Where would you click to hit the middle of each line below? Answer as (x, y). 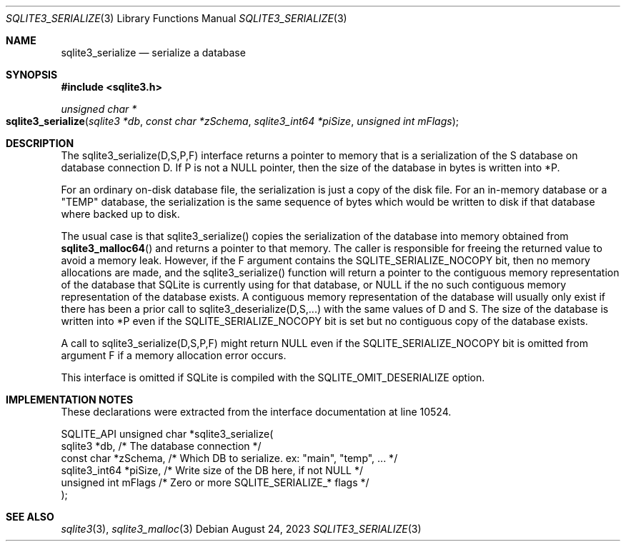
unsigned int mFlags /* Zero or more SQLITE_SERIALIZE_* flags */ (215, 482)
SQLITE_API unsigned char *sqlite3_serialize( (167, 434)
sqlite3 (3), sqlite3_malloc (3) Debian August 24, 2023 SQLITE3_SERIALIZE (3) (241, 529)
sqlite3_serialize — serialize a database (153, 52)
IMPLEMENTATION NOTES (70, 400)
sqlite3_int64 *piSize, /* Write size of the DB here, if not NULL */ (212, 470)
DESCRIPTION (40, 143)
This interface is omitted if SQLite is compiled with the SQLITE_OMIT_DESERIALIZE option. (273, 377)
